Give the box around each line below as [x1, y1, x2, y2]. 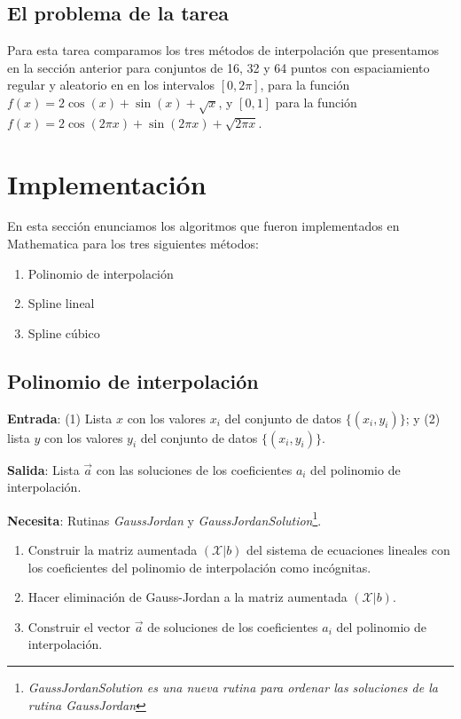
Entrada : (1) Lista [7, 408, 113, 427]
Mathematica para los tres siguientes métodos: [7, 234, 259, 253]
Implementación [7, 165, 207, 201]
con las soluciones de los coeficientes [96, 460, 293, 478]
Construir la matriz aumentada [27, 541, 198, 559]
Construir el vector [27, 617, 131, 636]
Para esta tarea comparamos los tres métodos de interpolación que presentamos [7, 41, 440, 59]
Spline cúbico [27, 323, 100, 342]
